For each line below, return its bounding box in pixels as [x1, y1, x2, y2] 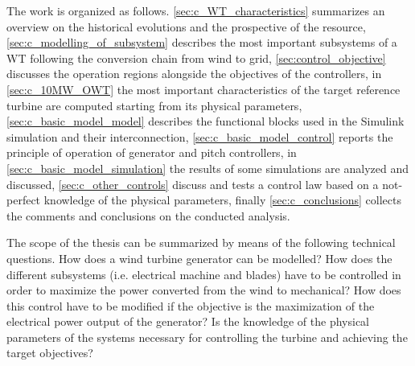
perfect [6, 191, 41, 208]
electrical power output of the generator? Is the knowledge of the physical [6, 313, 370, 330]
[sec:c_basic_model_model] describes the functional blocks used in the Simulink [6, 113, 405, 130]
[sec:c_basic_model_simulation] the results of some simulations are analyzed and [6, 159, 409, 176]
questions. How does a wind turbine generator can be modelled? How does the [6, 249, 392, 266]
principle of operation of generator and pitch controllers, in [6, 144, 297, 161]
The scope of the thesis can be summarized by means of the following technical [6, 234, 396, 251]
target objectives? [6, 344, 93, 361]
